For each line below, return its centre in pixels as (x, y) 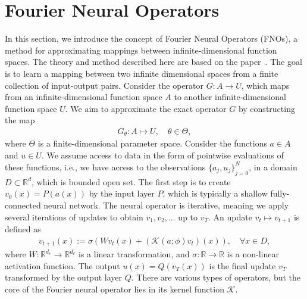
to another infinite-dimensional (230, 97)
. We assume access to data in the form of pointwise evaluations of (162, 155)
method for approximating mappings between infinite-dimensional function (141, 50)
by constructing (267, 108)
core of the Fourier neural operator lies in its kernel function (115, 289)
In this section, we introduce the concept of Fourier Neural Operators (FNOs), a (151, 38)
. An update (230, 217)
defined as (23, 229)
